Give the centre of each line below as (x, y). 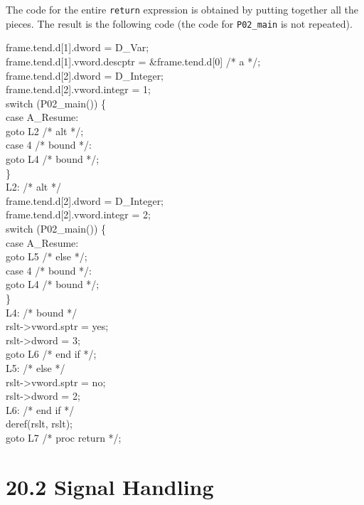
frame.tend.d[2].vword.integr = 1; (78, 89)
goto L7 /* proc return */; (64, 437)
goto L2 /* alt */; (45, 131)
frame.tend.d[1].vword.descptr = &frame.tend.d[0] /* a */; (133, 61)
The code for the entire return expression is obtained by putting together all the (182, 9)
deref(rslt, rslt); (39, 424)
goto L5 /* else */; (47, 256)
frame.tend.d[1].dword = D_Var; (77, 47)
